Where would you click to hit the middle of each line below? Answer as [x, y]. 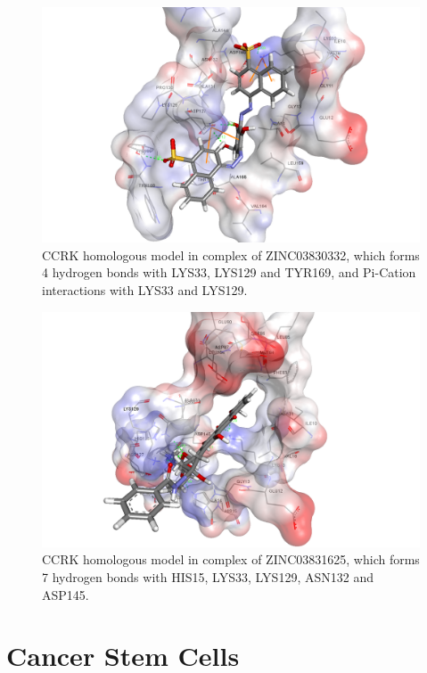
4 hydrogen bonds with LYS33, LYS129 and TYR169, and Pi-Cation [229, 272]
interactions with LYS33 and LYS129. [145, 289]
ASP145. [66, 594]
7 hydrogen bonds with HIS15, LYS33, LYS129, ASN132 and [208, 576]
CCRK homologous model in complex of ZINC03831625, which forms [231, 559]
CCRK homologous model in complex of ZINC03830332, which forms [231, 254]
